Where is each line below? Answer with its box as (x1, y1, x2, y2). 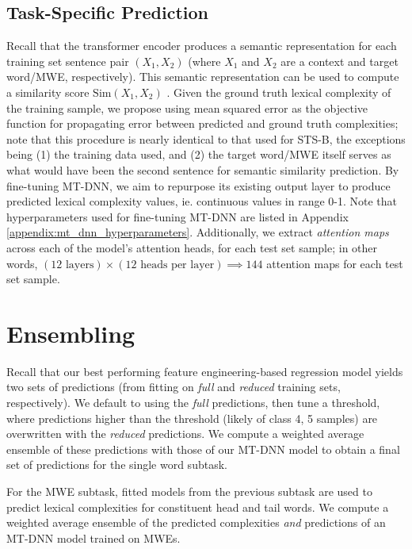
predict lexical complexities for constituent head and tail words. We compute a (6, 498, 389, 515)
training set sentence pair (6, 52, 129, 69)
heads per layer (140, 259, 215, 271)
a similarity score (6, 83, 90, 100)
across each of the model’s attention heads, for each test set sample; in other (6, 239, 378, 255)
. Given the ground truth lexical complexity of (166, 83, 391, 100)
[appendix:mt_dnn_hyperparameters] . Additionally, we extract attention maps (6, 224, 389, 240)
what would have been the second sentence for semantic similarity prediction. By (6, 161, 399, 178)
